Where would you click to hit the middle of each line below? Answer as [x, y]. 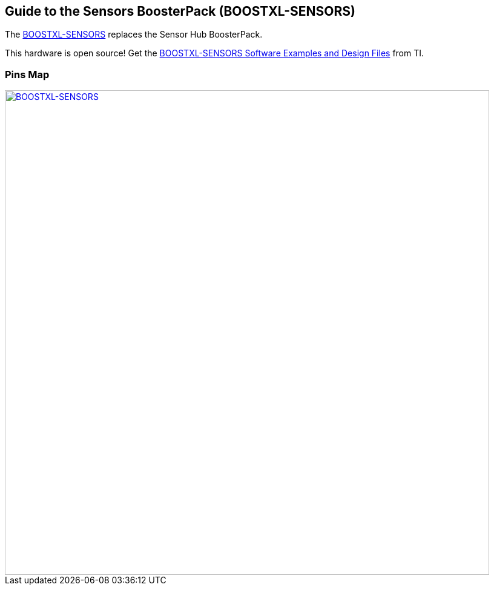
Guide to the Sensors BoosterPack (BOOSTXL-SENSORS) [180, 11]
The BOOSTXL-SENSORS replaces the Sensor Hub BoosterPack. [134, 35]
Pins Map [27, 74]
